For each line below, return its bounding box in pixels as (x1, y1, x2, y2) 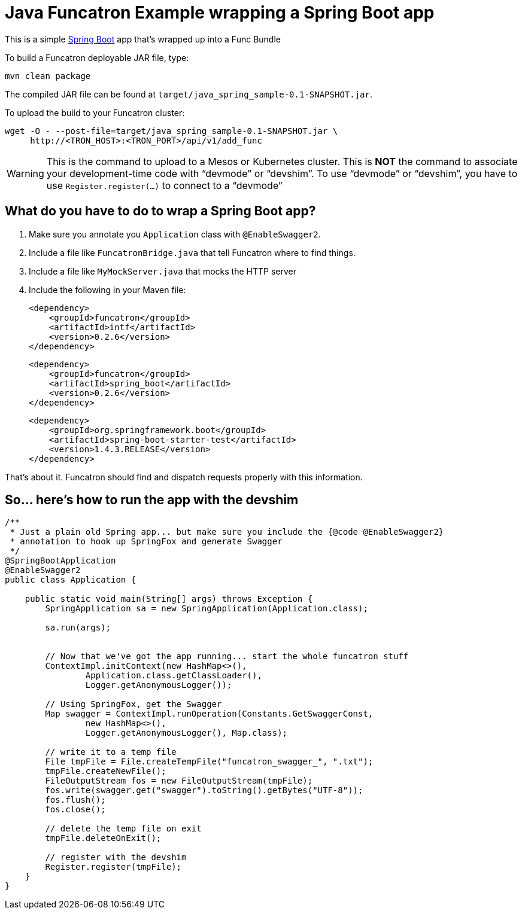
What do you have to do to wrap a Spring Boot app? (5, 203, 316, 219)
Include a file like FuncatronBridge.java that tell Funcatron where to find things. (29, 247, 356, 258)
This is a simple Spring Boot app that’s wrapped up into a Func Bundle (5, 33, 281, 44)
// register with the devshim (45, 852, 187, 863)
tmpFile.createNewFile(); (45, 766, 166, 776)
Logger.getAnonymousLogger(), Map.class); (85, 728, 288, 738)
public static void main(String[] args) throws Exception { (25, 594, 313, 604)
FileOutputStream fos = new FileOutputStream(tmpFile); (45, 776, 313, 786)
